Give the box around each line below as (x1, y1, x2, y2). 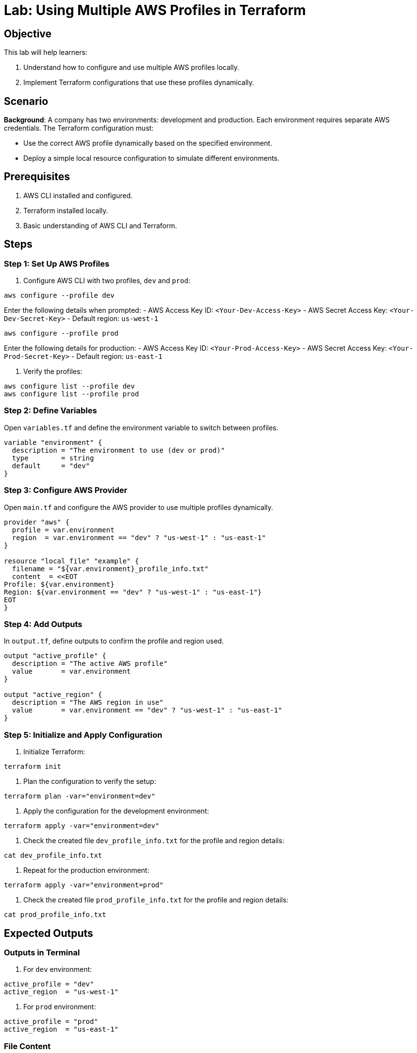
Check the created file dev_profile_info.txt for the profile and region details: (23, 836, 284, 845)
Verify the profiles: (23, 367, 83, 376)
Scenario (4, 95, 49, 107)
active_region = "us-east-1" (4, 1025, 119, 1034)
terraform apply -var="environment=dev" (4, 822, 160, 830)
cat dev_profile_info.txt (4, 851, 102, 860)
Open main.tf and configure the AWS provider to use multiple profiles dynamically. (4, 503, 273, 511)
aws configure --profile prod (4, 329, 119, 338)
